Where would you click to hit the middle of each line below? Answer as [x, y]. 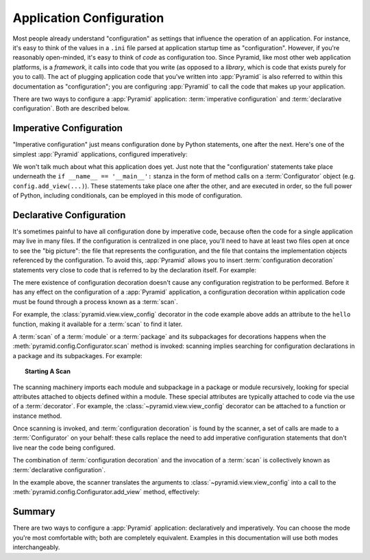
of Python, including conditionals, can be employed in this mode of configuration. [127, 196]
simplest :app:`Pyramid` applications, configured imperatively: [100, 154]
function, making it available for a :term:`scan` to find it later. [98, 324]
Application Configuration [88, 18]
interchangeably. [36, 547]
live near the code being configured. [64, 447]
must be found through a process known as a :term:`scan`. [95, 301]
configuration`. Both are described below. [71, 108]
